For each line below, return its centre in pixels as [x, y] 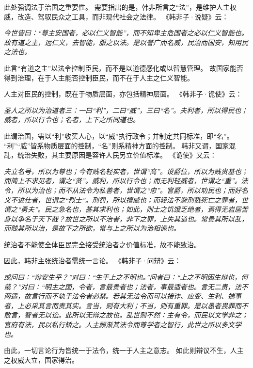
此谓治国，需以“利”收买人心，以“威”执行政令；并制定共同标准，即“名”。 [119, 136]
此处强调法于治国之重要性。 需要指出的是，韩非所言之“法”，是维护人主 [117, 7]
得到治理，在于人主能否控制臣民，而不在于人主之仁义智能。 [99, 77]
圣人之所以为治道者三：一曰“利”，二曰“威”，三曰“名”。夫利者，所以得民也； [126, 110]
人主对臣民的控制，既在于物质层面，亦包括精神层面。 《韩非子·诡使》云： [123, 94]
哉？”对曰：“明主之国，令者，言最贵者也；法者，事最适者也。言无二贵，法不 [126, 286]
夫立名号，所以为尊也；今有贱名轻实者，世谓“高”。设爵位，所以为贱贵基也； [126, 171]
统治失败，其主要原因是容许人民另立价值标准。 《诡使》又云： [117, 155]
